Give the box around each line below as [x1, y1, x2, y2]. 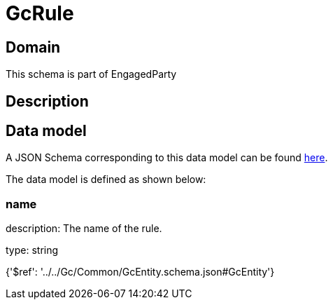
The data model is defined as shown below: [6, 173, 206, 186]
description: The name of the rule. [6, 222, 162, 235]
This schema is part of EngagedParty [6, 68, 177, 81]
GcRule [6, 1, 74, 25]
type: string [6, 244, 59, 257]
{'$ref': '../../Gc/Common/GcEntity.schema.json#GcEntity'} [6, 266, 275, 278]
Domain [6, 38, 61, 56]
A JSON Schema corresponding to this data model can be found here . [6, 151, 328, 164]
